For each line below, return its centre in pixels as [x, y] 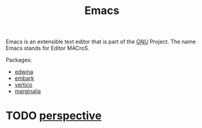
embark [24, 78]
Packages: [19, 60]
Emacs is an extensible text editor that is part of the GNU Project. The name [101, 42]
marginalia [27, 91]
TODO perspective [54, 116]
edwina [24, 72]
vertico [23, 85]
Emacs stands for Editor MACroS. [48, 48]
